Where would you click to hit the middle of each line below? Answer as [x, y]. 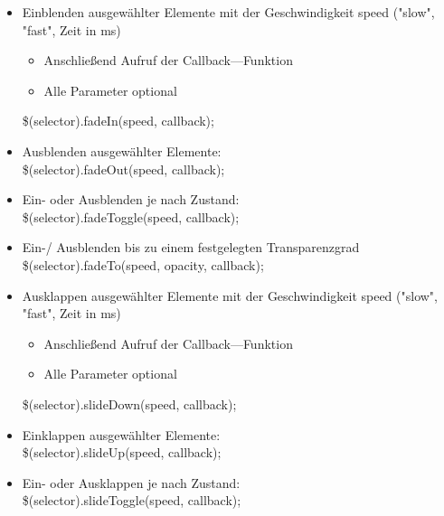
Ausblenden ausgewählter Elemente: [122, 150]
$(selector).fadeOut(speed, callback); [123, 169]
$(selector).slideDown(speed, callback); [129, 403]
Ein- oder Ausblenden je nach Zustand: [131, 199]
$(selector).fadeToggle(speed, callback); [131, 216]
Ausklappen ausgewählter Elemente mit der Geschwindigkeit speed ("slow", [230, 295]
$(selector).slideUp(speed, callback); [122, 452]
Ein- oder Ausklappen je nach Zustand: [131, 482]
